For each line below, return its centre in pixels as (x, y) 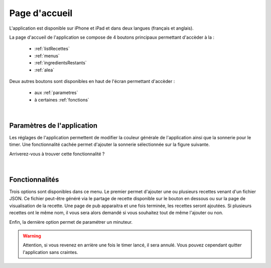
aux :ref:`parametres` (56, 93)
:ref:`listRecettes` (52, 49)
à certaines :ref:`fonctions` (62, 100)
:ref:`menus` (47, 56)
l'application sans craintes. (50, 252)
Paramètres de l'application (53, 125)
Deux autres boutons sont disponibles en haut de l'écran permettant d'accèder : (92, 81)
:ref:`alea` (44, 70)
